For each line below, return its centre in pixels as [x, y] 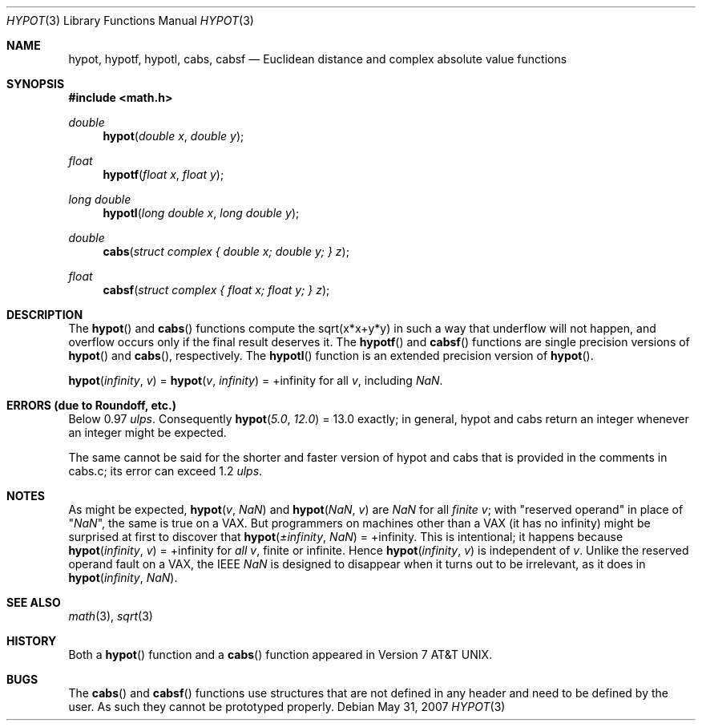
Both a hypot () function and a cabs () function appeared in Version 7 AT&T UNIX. [280, 654]
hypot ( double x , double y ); [173, 136]
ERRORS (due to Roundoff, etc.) [91, 405]
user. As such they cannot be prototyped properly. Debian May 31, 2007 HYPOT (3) [287, 707]
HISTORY [32, 641]
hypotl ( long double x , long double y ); [201, 213]
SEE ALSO [34, 602]
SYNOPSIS [36, 84]
